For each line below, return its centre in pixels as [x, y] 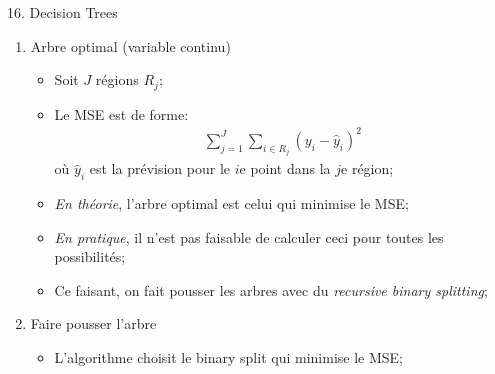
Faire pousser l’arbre [93, 323]
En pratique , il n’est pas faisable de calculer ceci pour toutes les [249, 236]
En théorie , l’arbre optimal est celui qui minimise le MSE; [231, 203]
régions [117, 79]
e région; [367, 168]
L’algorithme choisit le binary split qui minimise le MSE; [228, 356]
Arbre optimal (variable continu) [130, 45]
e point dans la [285, 168]
